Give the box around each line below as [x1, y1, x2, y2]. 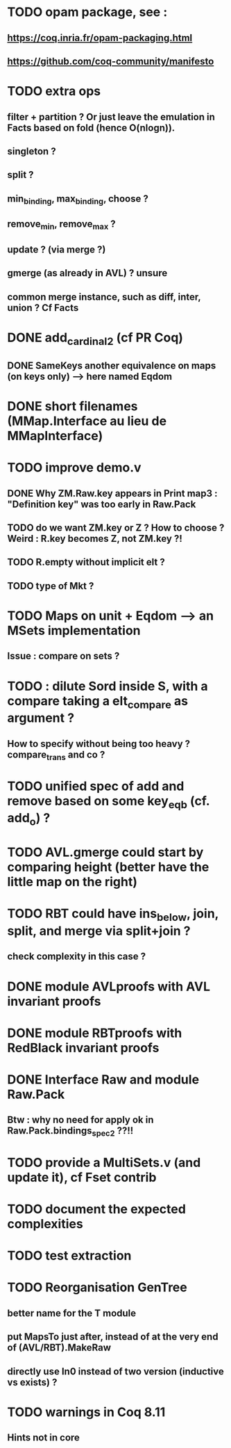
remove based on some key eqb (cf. [7, 793, 210, 811]
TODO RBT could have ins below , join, [7, 906, 219, 924]
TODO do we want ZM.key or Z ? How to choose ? [7, 522, 225, 533]
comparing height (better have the [7, 860, 209, 875]
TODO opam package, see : [7, 4, 168, 20]
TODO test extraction [7, 1248, 132, 1264]
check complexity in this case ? [7, 951, 146, 963]
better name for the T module [7, 1307, 137, 1319]
